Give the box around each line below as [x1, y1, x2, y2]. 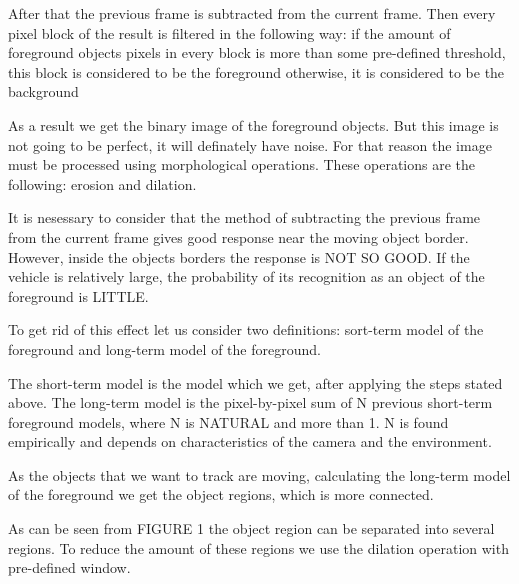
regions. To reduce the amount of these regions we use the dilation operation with [8, 537, 509, 558]
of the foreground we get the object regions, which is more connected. [8, 484, 434, 505]
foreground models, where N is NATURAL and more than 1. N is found [8, 411, 449, 432]
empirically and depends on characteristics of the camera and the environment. [8, 431, 492, 452]
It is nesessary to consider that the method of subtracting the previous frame [8, 207, 481, 228]
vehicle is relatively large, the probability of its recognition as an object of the [8, 266, 485, 287]
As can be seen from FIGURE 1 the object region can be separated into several [8, 518, 495, 539]
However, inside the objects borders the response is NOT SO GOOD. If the [8, 246, 470, 267]
